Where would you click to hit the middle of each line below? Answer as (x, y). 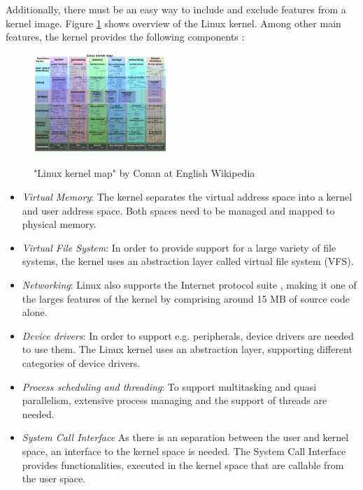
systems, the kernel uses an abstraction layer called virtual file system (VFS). (188, 261)
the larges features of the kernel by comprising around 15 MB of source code (186, 298)
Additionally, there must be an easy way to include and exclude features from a (176, 9)
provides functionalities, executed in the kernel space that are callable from (183, 464)
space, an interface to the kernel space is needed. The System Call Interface (184, 451)
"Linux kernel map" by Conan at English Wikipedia (144, 173)
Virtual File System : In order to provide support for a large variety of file (179, 247)
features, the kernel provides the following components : (125, 37)
